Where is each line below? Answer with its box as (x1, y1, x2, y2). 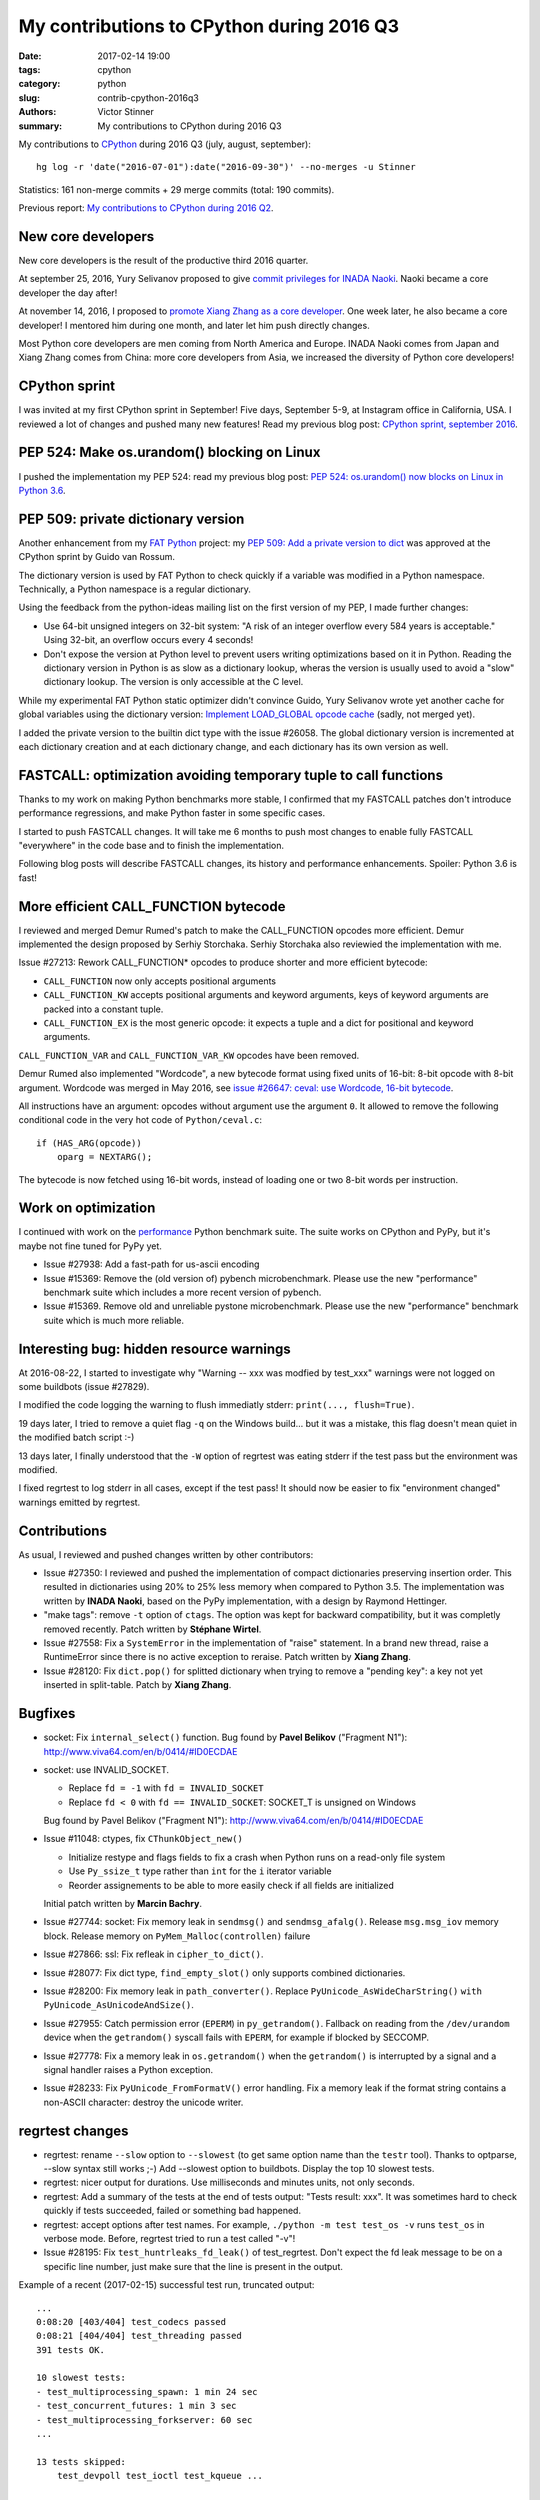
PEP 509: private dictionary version (18, 510, 245, 527)
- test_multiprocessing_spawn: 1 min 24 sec (36, 2386, 259, 2397)
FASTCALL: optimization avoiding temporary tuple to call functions (18, 766, 444, 784)
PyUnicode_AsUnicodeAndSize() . (43, 1999, 195, 2011)
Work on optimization (18, 1200, 156, 1217)
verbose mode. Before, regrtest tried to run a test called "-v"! (43, 2232, 296, 2244)
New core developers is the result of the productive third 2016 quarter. (18, 254, 309, 266)
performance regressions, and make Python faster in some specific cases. (18, 807, 326, 819)
